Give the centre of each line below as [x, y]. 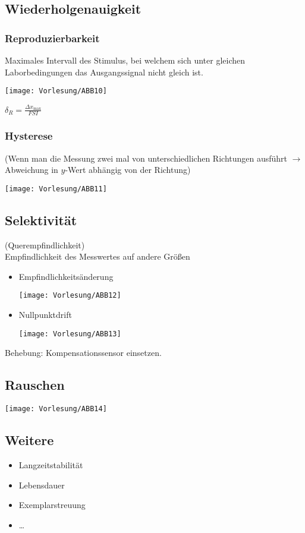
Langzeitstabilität [51, 465]
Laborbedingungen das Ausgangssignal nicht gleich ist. [104, 72]
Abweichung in [32, 170]
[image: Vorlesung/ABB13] [70, 334]
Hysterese [29, 136]
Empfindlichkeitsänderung [66, 276]
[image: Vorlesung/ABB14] [56, 409]
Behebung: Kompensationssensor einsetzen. [83, 353]
